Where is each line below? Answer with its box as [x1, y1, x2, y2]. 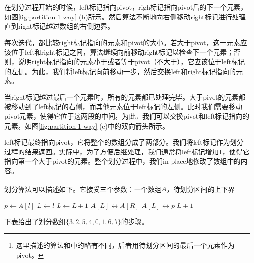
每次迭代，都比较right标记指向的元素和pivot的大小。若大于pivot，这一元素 [4, 37, 240, 47]
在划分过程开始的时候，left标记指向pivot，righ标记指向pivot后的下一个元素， [4, 2, 248, 12]
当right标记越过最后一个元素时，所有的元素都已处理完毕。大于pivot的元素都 [4, 92, 246, 102]
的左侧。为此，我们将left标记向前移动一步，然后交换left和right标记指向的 [4, 66, 236, 76]
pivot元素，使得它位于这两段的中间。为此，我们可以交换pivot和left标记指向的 [4, 111, 250, 121]
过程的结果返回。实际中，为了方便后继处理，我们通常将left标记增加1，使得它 [4, 146, 250, 156]
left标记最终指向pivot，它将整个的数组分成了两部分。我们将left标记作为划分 [4, 137, 244, 147]
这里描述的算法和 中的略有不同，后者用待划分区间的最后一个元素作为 [16, 240, 234, 250]
